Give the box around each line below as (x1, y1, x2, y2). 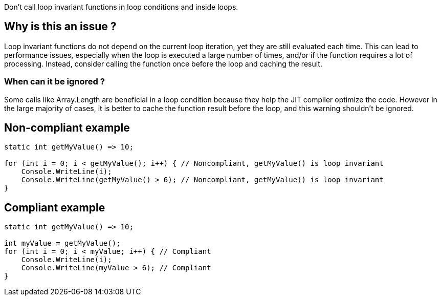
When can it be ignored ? (4, 76, 105, 87)
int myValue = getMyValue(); (4, 239, 121, 248)
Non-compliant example (4, 121, 130, 135)
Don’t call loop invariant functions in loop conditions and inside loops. (4, 3, 238, 11)
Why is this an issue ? (4, 20, 117, 33)
